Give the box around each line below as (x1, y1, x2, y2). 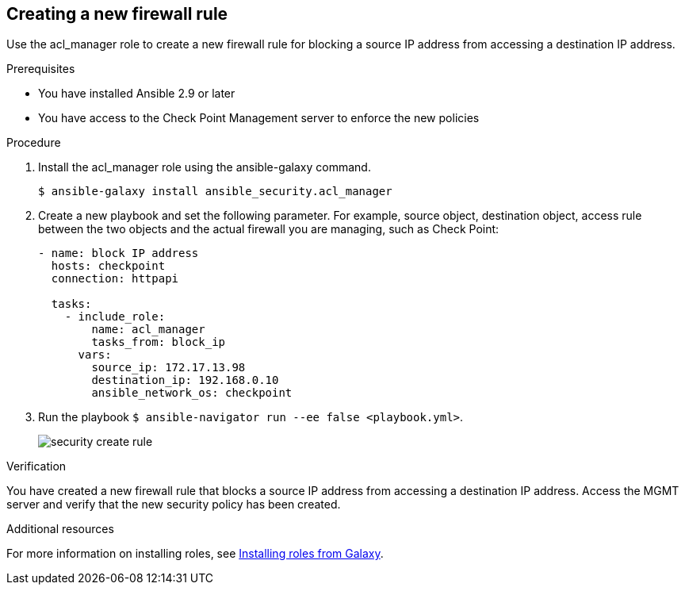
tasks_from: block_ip (91, 336, 226, 349)
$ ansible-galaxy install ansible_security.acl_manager (38, 185, 392, 198)
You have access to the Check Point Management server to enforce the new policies (38, 111, 480, 125)
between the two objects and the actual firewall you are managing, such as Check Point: (38, 222, 499, 236)
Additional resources (6, 522, 114, 536)
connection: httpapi (51, 272, 179, 286)
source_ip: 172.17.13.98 (91, 361, 246, 374)
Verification (6, 459, 67, 474)
